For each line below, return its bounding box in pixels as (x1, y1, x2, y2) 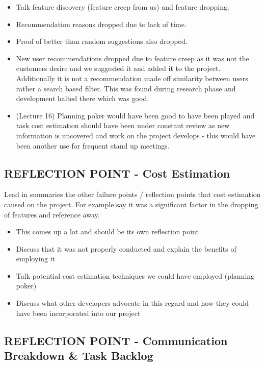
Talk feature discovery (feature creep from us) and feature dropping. (16, 2, 229, 12)
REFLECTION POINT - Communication (4, 332, 228, 348)
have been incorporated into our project (16, 307, 141, 318)
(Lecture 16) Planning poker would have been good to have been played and (16, 110, 255, 120)
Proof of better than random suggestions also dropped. (16, 36, 188, 46)
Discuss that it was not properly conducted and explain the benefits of (16, 243, 236, 254)
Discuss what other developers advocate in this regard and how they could (16, 298, 249, 308)
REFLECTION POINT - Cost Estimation (4, 165, 230, 181)
